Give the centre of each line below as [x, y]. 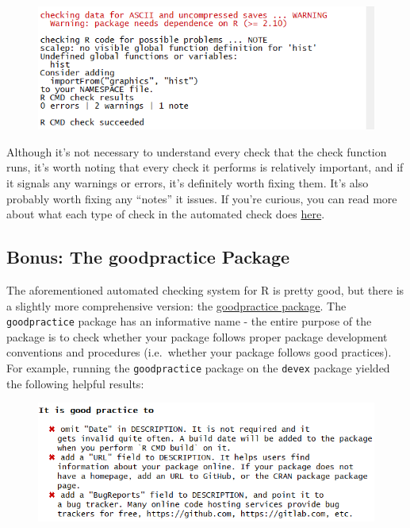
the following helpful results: [75, 383]
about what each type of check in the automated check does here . [166, 214]
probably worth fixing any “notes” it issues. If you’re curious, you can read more [202, 198]
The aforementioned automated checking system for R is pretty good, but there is [205, 289]
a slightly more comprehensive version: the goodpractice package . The [176, 305]
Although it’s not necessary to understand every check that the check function [197, 151]
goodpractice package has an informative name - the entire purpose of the [189, 321]
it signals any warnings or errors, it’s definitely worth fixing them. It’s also [188, 182]
